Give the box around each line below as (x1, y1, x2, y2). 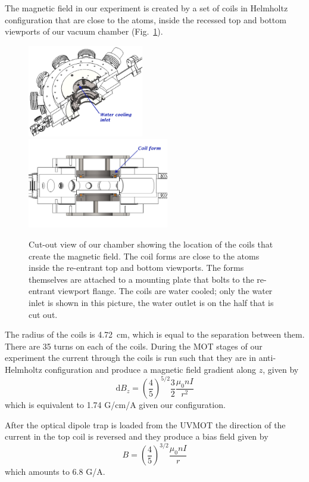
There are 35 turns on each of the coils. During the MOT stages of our (5, 339, 263, 352)
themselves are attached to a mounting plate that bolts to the (29, 273, 254, 285)
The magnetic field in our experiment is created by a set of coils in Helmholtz (5, 2, 288, 14)
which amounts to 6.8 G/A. (5, 465, 105, 478)
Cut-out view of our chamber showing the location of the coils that (29, 238, 273, 251)
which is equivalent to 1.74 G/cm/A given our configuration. (5, 398, 226, 411)
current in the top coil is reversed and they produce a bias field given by (5, 430, 269, 443)
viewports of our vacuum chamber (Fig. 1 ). (5, 25, 163, 38)
